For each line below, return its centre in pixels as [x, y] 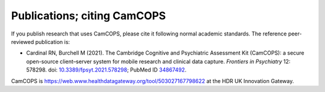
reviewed [23, 41]
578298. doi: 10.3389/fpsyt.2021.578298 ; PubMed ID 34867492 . [106, 70]
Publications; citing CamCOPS [88, 16]
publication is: [53, 41]
